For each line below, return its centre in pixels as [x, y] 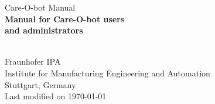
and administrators [44, 30]
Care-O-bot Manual [40, 7]
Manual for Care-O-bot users [65, 19]
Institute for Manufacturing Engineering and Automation [107, 73]
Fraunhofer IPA [33, 61]
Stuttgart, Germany [40, 84]
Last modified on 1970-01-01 [56, 96]
